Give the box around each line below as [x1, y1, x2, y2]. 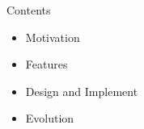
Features [25, 56, 68, 73]
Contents [6, 2, 51, 18]
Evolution [25, 110, 74, 127]
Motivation [25, 28, 80, 45]
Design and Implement [25, 82, 138, 99]
